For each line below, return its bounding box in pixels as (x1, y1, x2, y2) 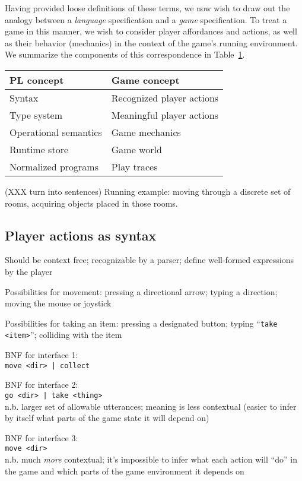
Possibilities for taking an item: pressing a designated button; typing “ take (5, 317, 278, 329)
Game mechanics (111, 125, 181, 139)
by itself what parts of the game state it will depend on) (5, 412, 209, 424)
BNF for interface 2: (5, 378, 78, 391)
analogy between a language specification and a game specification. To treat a (5, 13, 287, 26)
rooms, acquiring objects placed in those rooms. (5, 197, 178, 209)
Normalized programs (9, 159, 99, 173)
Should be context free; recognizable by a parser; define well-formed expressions (5, 254, 294, 266)
